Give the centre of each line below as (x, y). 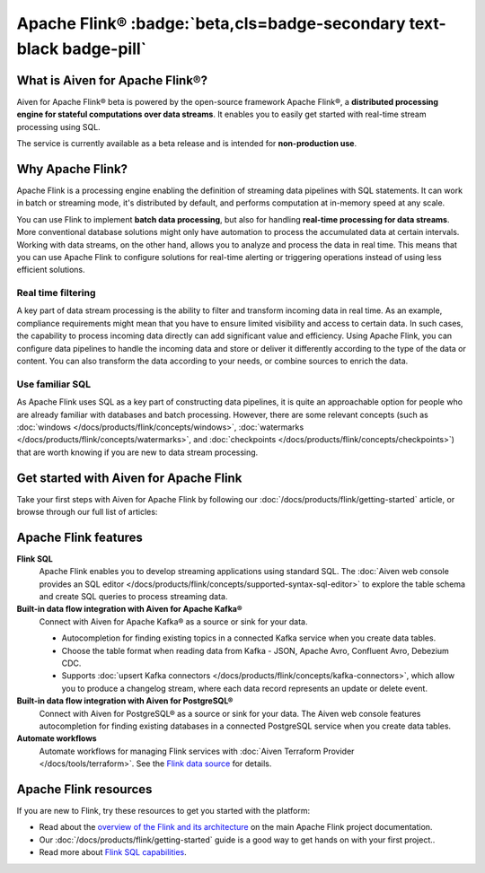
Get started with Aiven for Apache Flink (129, 478)
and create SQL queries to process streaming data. (133, 597)
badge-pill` (104, 48)
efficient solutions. (51, 270)
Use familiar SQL (54, 384)
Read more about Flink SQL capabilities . (113, 852)
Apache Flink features (80, 537)
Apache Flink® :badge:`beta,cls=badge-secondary (211, 23)
